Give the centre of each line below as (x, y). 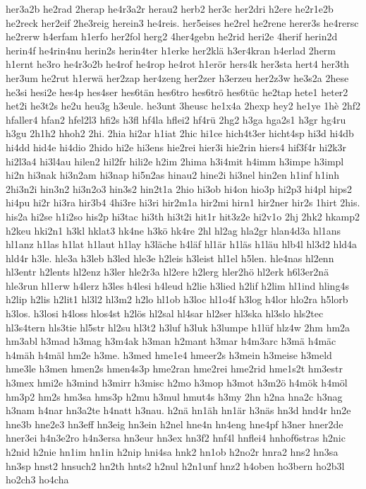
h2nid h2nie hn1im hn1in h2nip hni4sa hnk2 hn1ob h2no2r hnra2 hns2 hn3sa (172, 452)
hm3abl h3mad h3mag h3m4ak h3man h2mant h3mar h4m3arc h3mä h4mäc (171, 341)
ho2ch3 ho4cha (37, 479)
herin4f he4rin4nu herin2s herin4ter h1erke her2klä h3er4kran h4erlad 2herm (171, 50)
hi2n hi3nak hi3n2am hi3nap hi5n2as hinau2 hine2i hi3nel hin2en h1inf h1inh (173, 175)
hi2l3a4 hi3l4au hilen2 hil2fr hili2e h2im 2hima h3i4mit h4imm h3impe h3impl (175, 161)
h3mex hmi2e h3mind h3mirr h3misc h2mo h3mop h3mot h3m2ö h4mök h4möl (177, 383)
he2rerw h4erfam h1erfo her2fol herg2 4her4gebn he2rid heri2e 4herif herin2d (172, 36)
